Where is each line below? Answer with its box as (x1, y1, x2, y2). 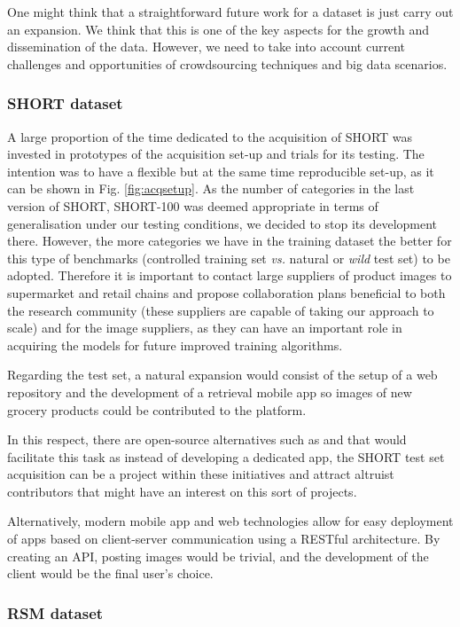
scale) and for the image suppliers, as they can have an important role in (7, 318, 402, 337)
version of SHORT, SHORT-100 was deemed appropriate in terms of (7, 196, 378, 215)
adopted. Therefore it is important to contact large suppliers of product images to (7, 266, 452, 285)
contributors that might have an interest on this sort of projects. (7, 482, 357, 500)
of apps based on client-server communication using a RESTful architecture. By (7, 529, 441, 548)
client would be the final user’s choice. (7, 564, 214, 583)
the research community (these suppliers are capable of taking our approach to (7, 301, 434, 319)
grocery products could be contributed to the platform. (7, 400, 307, 419)
